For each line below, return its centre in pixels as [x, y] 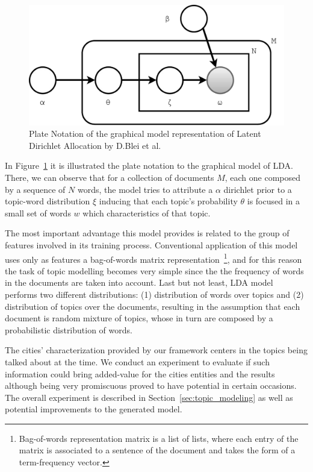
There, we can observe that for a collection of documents [110, 177]
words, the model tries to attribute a [145, 189]
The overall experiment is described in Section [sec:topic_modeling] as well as [149, 397]
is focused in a [274, 201]
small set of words [38, 212]
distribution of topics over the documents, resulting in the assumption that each [153, 306]
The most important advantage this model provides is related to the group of [147, 233]
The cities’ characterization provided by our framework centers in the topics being [156, 350]
